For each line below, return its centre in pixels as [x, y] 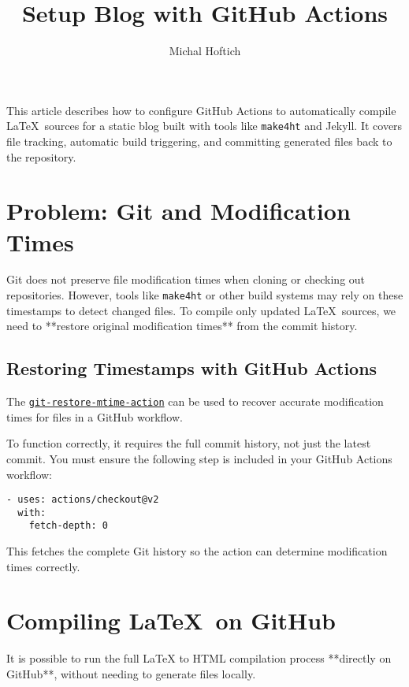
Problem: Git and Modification [178, 211]
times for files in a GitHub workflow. [95, 416]
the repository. [41, 156]
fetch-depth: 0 [68, 526]
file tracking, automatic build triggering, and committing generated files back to [199, 141]
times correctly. [43, 566]
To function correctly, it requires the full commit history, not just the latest [189, 443]
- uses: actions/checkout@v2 [83, 500]
